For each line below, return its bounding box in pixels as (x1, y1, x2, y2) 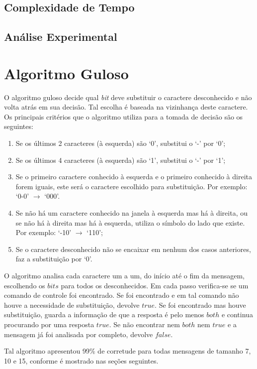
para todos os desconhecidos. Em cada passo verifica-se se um (61, 280, 249, 290)
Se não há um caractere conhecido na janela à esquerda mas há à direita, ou (15, 208, 248, 218)
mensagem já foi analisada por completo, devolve (4, 329, 153, 339)
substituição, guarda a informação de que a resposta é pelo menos (4, 309, 204, 320)
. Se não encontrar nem (109, 319, 180, 329)
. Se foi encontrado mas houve (155, 299, 246, 310)
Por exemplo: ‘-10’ (15, 227, 72, 238)
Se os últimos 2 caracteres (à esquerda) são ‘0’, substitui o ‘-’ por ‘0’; (15, 138, 226, 148)
